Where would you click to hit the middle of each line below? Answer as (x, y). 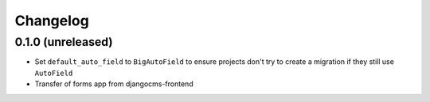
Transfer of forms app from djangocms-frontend (114, 84)
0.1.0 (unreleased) (64, 42)
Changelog (52, 21)
